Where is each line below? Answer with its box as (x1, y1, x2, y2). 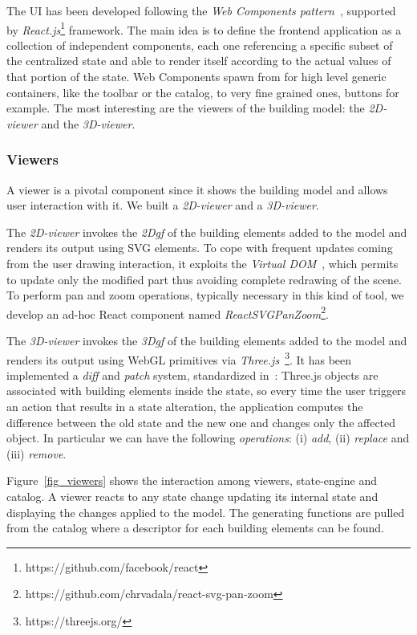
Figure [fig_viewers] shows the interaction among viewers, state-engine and (6, 472, 377, 489)
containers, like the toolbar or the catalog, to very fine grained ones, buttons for (6, 83, 399, 100)
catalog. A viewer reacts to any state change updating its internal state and (6, 488, 379, 505)
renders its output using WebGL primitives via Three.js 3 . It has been (6, 348, 352, 368)
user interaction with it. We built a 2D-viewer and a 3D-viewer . (6, 197, 319, 214)
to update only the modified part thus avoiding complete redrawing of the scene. (6, 271, 403, 287)
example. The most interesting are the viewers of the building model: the (6, 100, 365, 116)
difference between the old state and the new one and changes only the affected (6, 413, 396, 430)
